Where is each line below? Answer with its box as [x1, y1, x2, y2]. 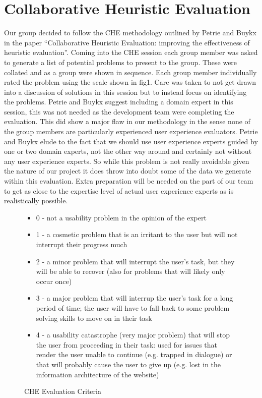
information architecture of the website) [36, 369, 159, 379]
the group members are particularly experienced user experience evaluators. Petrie [4, 126, 258, 137]
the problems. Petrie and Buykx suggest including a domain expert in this [4, 96, 233, 107]
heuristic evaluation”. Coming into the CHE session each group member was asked [4, 47, 258, 58]
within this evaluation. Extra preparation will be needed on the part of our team [4, 176, 253, 186]
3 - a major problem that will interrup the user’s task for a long [36, 293, 233, 303]
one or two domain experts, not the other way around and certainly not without [4, 146, 252, 156]
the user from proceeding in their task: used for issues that [36, 339, 218, 350]
